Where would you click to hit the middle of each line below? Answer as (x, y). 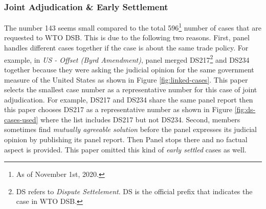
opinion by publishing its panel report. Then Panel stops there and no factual (126, 139)
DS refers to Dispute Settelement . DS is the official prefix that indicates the (134, 191)
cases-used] (21, 119)
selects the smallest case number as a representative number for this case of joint (131, 89)
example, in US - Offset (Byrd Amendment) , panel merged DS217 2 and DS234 (127, 59)
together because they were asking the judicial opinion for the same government (129, 69)
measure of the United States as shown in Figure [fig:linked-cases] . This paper (126, 79)
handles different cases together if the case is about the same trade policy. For (126, 48)
